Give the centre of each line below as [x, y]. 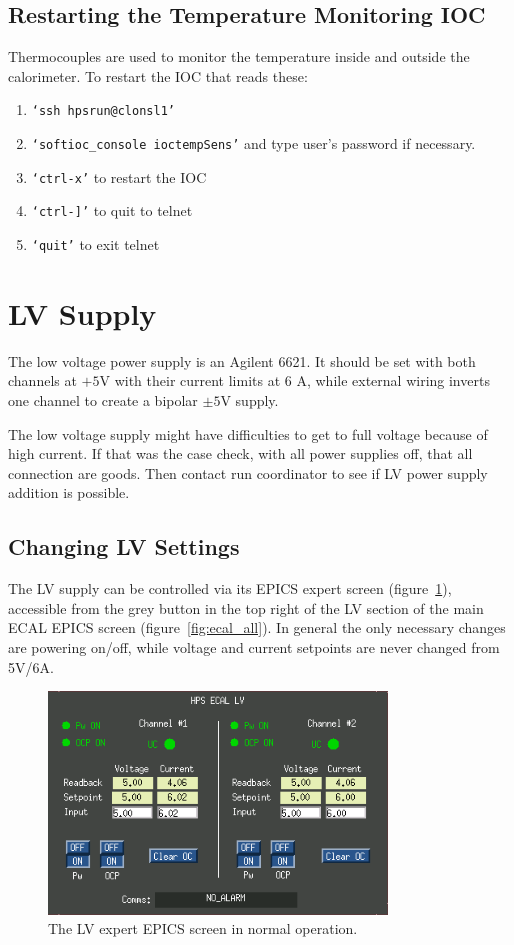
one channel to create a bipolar [103, 399]
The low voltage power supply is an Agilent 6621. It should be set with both [242, 360]
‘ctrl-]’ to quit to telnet [112, 210]
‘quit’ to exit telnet [95, 244]
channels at [42, 380]
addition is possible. [69, 492]
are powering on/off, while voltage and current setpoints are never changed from [254, 646]
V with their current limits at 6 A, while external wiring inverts [294, 380]
